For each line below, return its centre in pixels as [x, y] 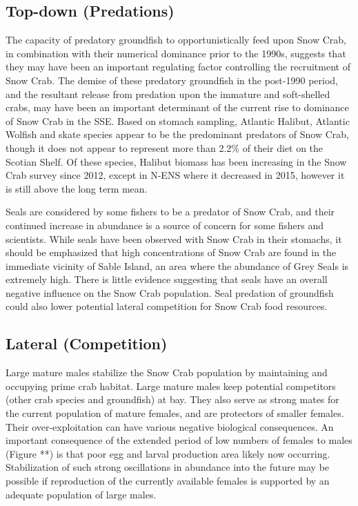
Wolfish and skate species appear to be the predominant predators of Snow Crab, [177, 134]
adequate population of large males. [81, 494]
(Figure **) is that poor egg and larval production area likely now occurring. [168, 453]
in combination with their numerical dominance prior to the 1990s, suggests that [176, 53]
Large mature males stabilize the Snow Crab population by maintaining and [167, 372]
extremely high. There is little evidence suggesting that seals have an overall [167, 279]
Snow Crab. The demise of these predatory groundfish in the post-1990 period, [172, 80]
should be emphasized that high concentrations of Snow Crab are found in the [171, 252]
